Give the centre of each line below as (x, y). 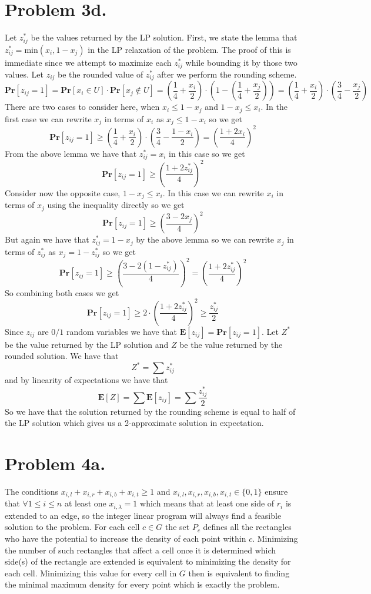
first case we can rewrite (48, 118)
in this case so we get (207, 153)
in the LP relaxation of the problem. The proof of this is (189, 49)
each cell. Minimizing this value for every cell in (91, 573)
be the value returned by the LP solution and (87, 344)
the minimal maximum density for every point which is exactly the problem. (142, 584)
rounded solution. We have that (62, 356)
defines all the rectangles (247, 527)
